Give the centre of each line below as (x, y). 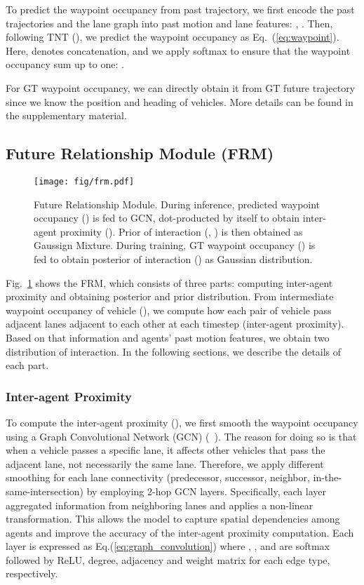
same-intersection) (45, 491)
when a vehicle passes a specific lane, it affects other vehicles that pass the (166, 450)
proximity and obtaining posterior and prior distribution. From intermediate (170, 296)
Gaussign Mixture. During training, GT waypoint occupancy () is (175, 245)
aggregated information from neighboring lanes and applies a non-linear (160, 505)
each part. (27, 365)
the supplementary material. (66, 115)
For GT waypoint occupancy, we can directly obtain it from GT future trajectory (181, 87)
